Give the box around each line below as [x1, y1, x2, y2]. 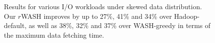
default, [4, 20, 27, 30]
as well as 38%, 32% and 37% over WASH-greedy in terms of [28, 20, 211, 30]
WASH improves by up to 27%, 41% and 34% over [21, 11, 172, 21]
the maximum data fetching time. [4, 29, 104, 40]
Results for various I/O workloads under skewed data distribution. [4, 1, 202, 11]
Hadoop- [174, 11, 200, 21]
